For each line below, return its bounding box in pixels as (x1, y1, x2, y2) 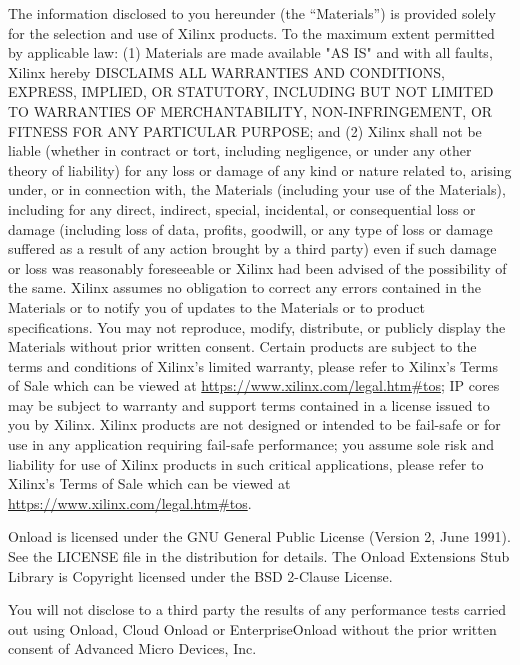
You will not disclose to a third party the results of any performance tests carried (8, 599, 507, 620)
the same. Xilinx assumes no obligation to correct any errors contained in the (8, 277, 482, 298)
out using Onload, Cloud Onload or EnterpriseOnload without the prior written (8, 618, 497, 639)
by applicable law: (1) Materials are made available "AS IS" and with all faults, (8, 42, 493, 63)
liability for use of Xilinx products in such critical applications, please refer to (8, 453, 484, 474)
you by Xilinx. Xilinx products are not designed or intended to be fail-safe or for (8, 414, 501, 435)
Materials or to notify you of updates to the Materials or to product (8, 296, 425, 317)
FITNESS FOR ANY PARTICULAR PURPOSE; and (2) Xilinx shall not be (8, 120, 482, 141)
